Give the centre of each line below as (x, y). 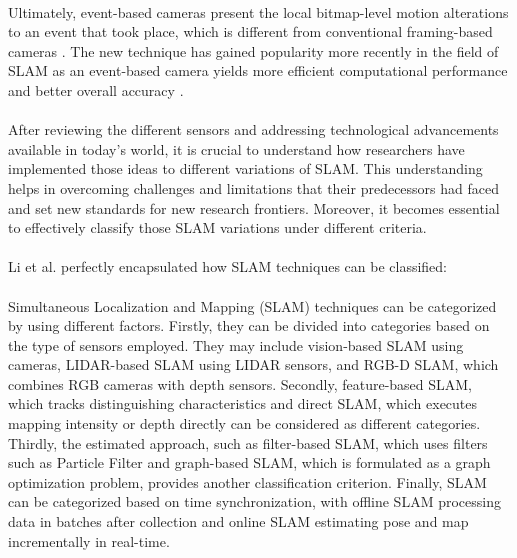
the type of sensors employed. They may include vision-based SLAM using (236, 344)
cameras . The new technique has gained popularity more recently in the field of (253, 50)
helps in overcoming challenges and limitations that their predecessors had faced (253, 187)
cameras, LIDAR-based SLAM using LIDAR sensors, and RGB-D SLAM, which (253, 364)
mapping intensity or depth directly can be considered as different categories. (244, 423)
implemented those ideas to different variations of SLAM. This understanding (245, 168)
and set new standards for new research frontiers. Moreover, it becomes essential (254, 207)
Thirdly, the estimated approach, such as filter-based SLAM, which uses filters (248, 442)
